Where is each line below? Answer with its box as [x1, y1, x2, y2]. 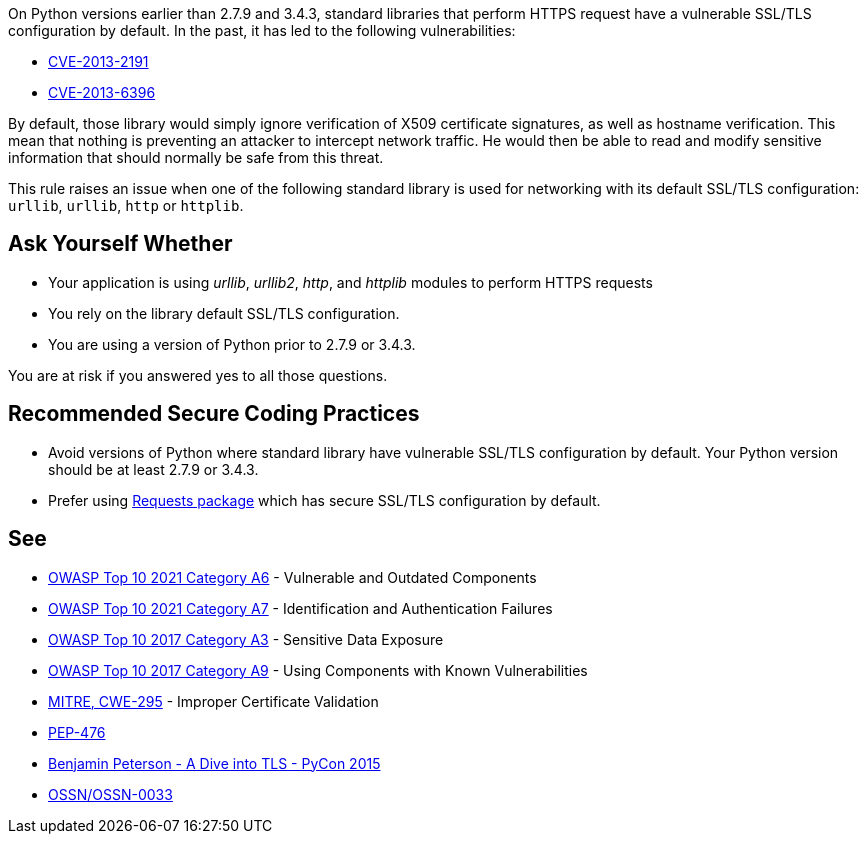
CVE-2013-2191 [48, 53, 149, 70]
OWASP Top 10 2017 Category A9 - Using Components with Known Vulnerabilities [48, 661, 588, 679]
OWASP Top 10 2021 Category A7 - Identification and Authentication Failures [48, 599, 553, 617]
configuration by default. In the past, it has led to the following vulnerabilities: [8, 22, 516, 39]
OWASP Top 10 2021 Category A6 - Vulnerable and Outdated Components [48, 568, 537, 586]
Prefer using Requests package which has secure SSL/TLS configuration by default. [48, 491, 601, 509]
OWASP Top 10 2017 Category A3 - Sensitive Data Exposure [48, 630, 444, 648]
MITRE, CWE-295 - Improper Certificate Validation [48, 692, 379, 710]
